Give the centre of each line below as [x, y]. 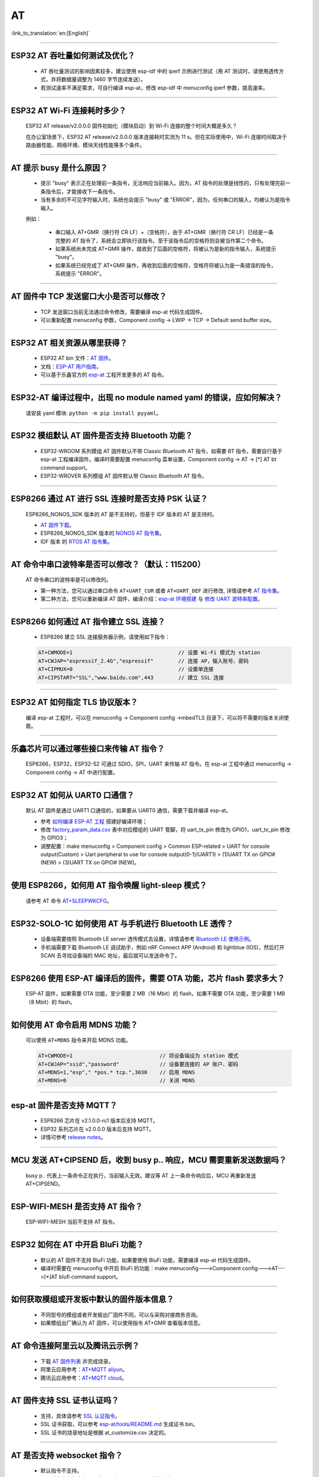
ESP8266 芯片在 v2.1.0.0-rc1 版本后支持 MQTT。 [99, 1121]
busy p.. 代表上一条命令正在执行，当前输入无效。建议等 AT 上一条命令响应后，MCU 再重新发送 [141, 1175]
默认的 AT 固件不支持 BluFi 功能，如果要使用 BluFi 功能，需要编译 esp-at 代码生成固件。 [147, 1260]
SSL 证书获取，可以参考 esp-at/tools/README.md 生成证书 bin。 [119, 1424]
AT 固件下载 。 [58, 525]
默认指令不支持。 [61, 1471]
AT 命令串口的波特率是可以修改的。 [69, 580]
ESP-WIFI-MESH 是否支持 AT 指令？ [77, 1206]
